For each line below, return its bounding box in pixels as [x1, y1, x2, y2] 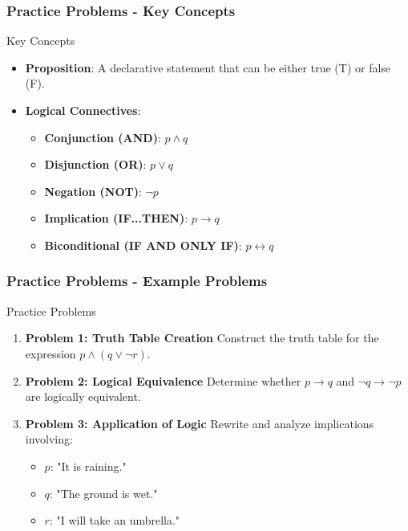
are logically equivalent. [25, 388, 141, 405]
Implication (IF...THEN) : [44, 210, 188, 227]
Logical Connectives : [25, 102, 141, 118]
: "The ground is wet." [49, 484, 158, 501]
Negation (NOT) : [44, 182, 142, 199]
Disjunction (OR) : [44, 156, 147, 173]
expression [25, 345, 76, 361]
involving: [25, 431, 73, 447]
